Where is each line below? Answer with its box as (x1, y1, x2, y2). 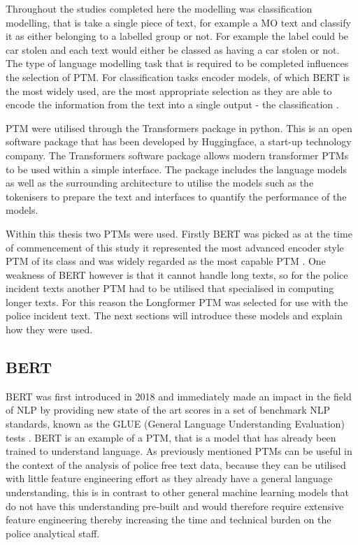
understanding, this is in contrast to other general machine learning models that (6, 485, 349, 500)
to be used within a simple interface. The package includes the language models (6, 161, 347, 176)
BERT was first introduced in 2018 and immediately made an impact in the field (6, 388, 352, 403)
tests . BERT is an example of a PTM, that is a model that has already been (6, 430, 336, 444)
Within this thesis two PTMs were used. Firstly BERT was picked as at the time (6, 226, 352, 240)
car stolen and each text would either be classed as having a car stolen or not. (6, 42, 340, 57)
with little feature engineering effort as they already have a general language (6, 471, 333, 486)
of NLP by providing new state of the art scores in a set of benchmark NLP (6, 402, 331, 417)
